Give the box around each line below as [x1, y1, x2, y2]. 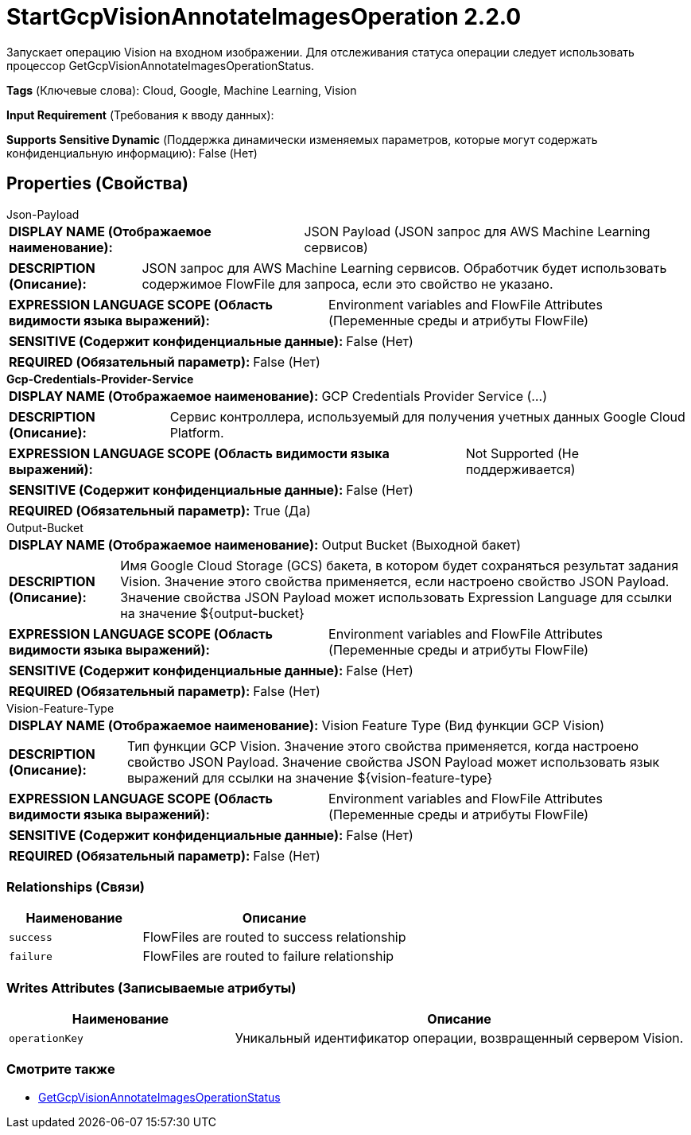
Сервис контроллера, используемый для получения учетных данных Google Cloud [169, 408, 685, 425]
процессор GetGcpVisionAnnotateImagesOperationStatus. [6, 58, 315, 72]
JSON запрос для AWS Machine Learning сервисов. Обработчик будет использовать [142, 259, 667, 276]
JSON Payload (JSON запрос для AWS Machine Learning [304, 223, 650, 239]
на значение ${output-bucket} [120, 604, 305, 621]
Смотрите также [6, 1061, 115, 1078]
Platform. [169, 424, 224, 441]
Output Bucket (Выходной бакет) [321, 536, 522, 553]
